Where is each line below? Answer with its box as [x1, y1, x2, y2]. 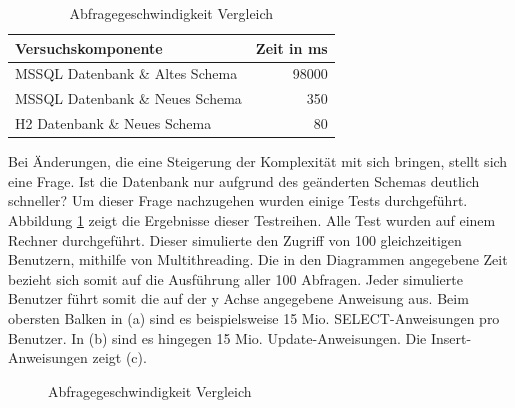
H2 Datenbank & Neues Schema [15, 113, 212, 134]
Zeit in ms [255, 37, 328, 58]
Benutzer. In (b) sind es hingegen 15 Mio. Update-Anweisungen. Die [8, 327, 427, 348]
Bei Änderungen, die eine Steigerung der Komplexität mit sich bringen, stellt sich [8, 151, 508, 172]
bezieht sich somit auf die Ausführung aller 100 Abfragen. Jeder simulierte [8, 268, 463, 289]
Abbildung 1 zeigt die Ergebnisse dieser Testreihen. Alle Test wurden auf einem [8, 210, 496, 230]
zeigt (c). [92, 347, 147, 368]
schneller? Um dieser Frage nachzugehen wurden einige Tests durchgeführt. [8, 190, 468, 211]
